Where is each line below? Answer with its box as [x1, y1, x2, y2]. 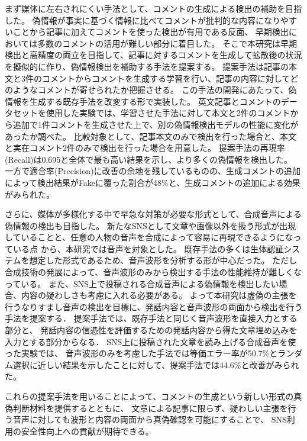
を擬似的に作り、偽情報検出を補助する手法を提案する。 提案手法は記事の [5, 60, 289, 72]
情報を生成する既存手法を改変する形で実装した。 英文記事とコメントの [5, 95, 281, 107]
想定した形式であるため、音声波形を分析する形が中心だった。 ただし [29, 254, 298, 266]
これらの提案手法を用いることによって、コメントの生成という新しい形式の [5, 390, 294, 402]
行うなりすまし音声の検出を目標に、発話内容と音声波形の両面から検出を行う [5, 300, 303, 313]
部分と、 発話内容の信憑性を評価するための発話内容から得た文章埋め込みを [5, 324, 298, 336]
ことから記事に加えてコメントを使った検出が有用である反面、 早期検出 [12, 25, 289, 38]
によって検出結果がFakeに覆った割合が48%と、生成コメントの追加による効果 [5, 176, 300, 188]
